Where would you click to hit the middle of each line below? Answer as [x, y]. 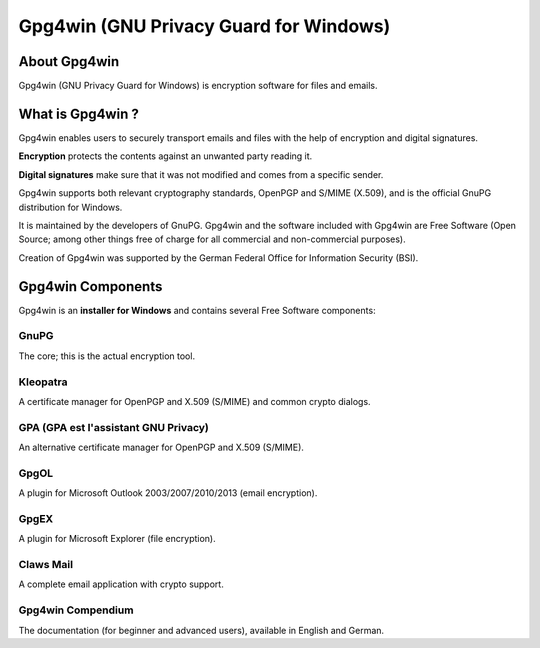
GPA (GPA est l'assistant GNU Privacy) [114, 427]
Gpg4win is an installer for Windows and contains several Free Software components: [197, 310]
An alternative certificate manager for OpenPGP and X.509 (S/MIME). [161, 447]
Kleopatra [43, 382]
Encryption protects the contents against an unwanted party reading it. [165, 156]
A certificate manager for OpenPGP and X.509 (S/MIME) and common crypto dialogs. [194, 401]
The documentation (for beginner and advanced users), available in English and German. [201, 630]
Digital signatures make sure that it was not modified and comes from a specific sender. [201, 174]
